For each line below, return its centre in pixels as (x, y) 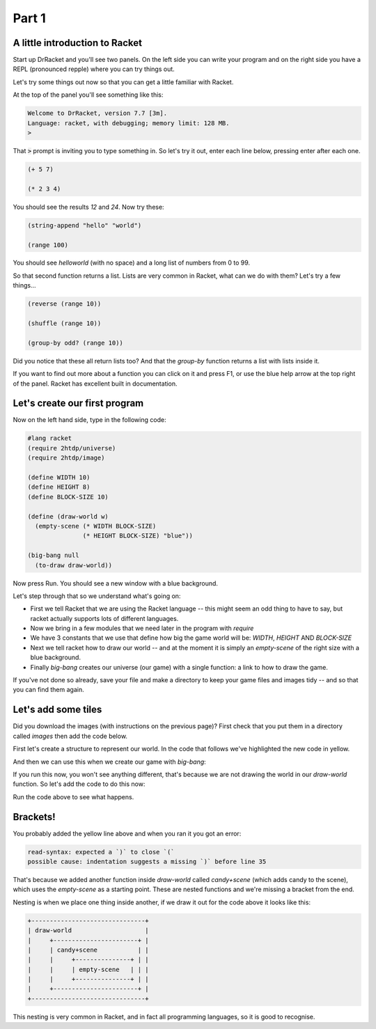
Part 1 (29, 18)
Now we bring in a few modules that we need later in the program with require (142, 628)
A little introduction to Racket (78, 43)
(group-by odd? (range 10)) (75, 343)
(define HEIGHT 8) (59, 487)
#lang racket (50, 438)
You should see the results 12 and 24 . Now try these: (88, 207)
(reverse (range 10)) (64, 304)
